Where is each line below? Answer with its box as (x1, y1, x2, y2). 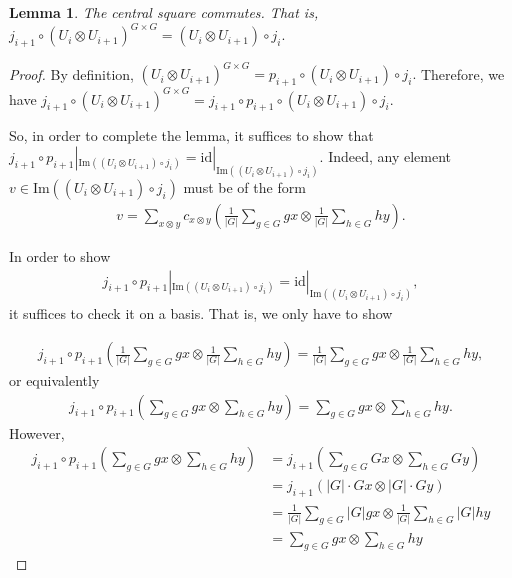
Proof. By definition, (9, 63, 134, 84)
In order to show (9, 245, 111, 266)
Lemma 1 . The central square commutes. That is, (9, 2, 319, 22)
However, (9, 422, 65, 443)
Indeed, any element (328, 146, 452, 167)
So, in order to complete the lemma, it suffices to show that (9, 125, 374, 146)
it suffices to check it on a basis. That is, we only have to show (9, 303, 393, 324)
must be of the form (183, 176, 306, 197)
